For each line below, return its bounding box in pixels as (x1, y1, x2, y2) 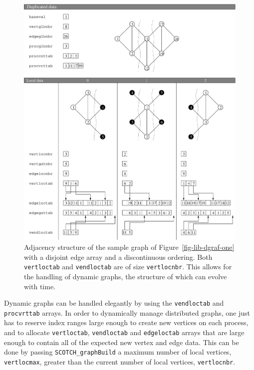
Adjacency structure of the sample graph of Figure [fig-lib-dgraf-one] (24, 242, 235, 252)
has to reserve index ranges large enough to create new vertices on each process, (4, 317, 249, 328)
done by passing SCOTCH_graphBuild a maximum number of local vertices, (4, 347, 232, 357)
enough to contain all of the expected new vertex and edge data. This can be (4, 337, 239, 347)
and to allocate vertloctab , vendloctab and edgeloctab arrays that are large (4, 327, 245, 337)
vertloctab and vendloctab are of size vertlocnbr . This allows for (24, 261, 232, 272)
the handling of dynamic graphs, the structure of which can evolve (24, 271, 227, 281)
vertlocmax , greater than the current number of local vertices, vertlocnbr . (4, 356, 236, 367)
